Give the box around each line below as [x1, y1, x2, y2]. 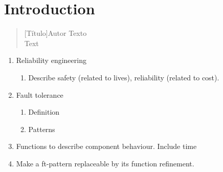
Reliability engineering [16, 55, 86, 66]
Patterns [28, 123, 55, 134]
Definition [28, 106, 60, 117]
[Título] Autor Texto [24, 28, 87, 38]
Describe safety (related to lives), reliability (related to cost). [28, 72, 219, 82]
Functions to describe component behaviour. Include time [16, 141, 197, 152]
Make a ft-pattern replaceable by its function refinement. [16, 158, 194, 168]
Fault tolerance [16, 89, 63, 100]
